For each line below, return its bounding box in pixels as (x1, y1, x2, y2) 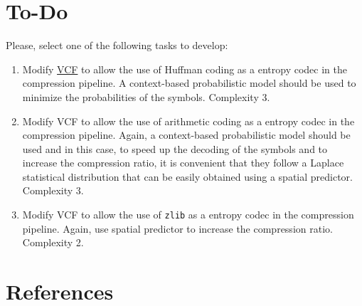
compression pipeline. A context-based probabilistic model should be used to (22, 75, 356, 90)
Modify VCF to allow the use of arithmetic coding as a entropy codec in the (22, 113, 355, 128)
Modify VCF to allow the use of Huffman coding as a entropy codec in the (22, 61, 347, 76)
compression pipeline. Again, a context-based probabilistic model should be (22, 127, 351, 142)
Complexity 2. (22, 235, 84, 250)
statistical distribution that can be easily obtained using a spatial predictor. (22, 169, 353, 184)
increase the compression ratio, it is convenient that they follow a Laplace (22, 155, 344, 170)
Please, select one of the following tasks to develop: (6, 38, 228, 53)
